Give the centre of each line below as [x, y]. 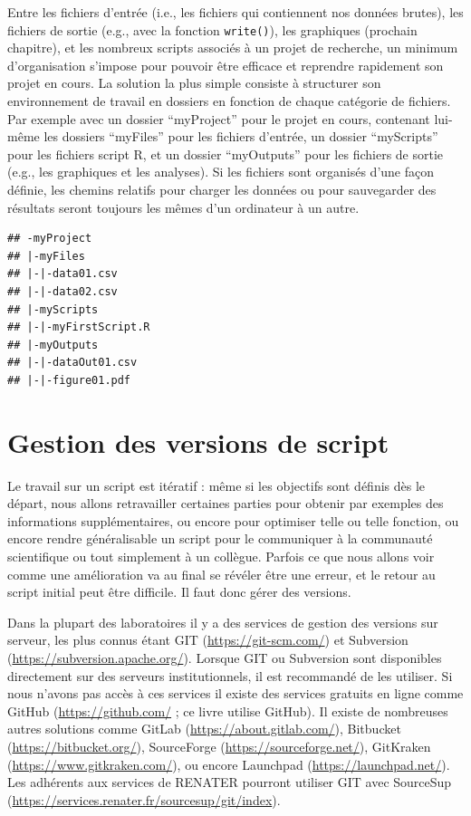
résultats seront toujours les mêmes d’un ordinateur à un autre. [183, 207]
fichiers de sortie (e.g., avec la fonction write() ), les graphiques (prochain [212, 29]
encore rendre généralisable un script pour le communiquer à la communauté [220, 538]
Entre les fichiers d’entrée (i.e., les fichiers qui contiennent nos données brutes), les [235, 12]
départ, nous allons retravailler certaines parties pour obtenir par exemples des [226, 503]
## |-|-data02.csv [62, 291]
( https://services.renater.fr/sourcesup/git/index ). [144, 799]
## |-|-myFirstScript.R [79, 327]
